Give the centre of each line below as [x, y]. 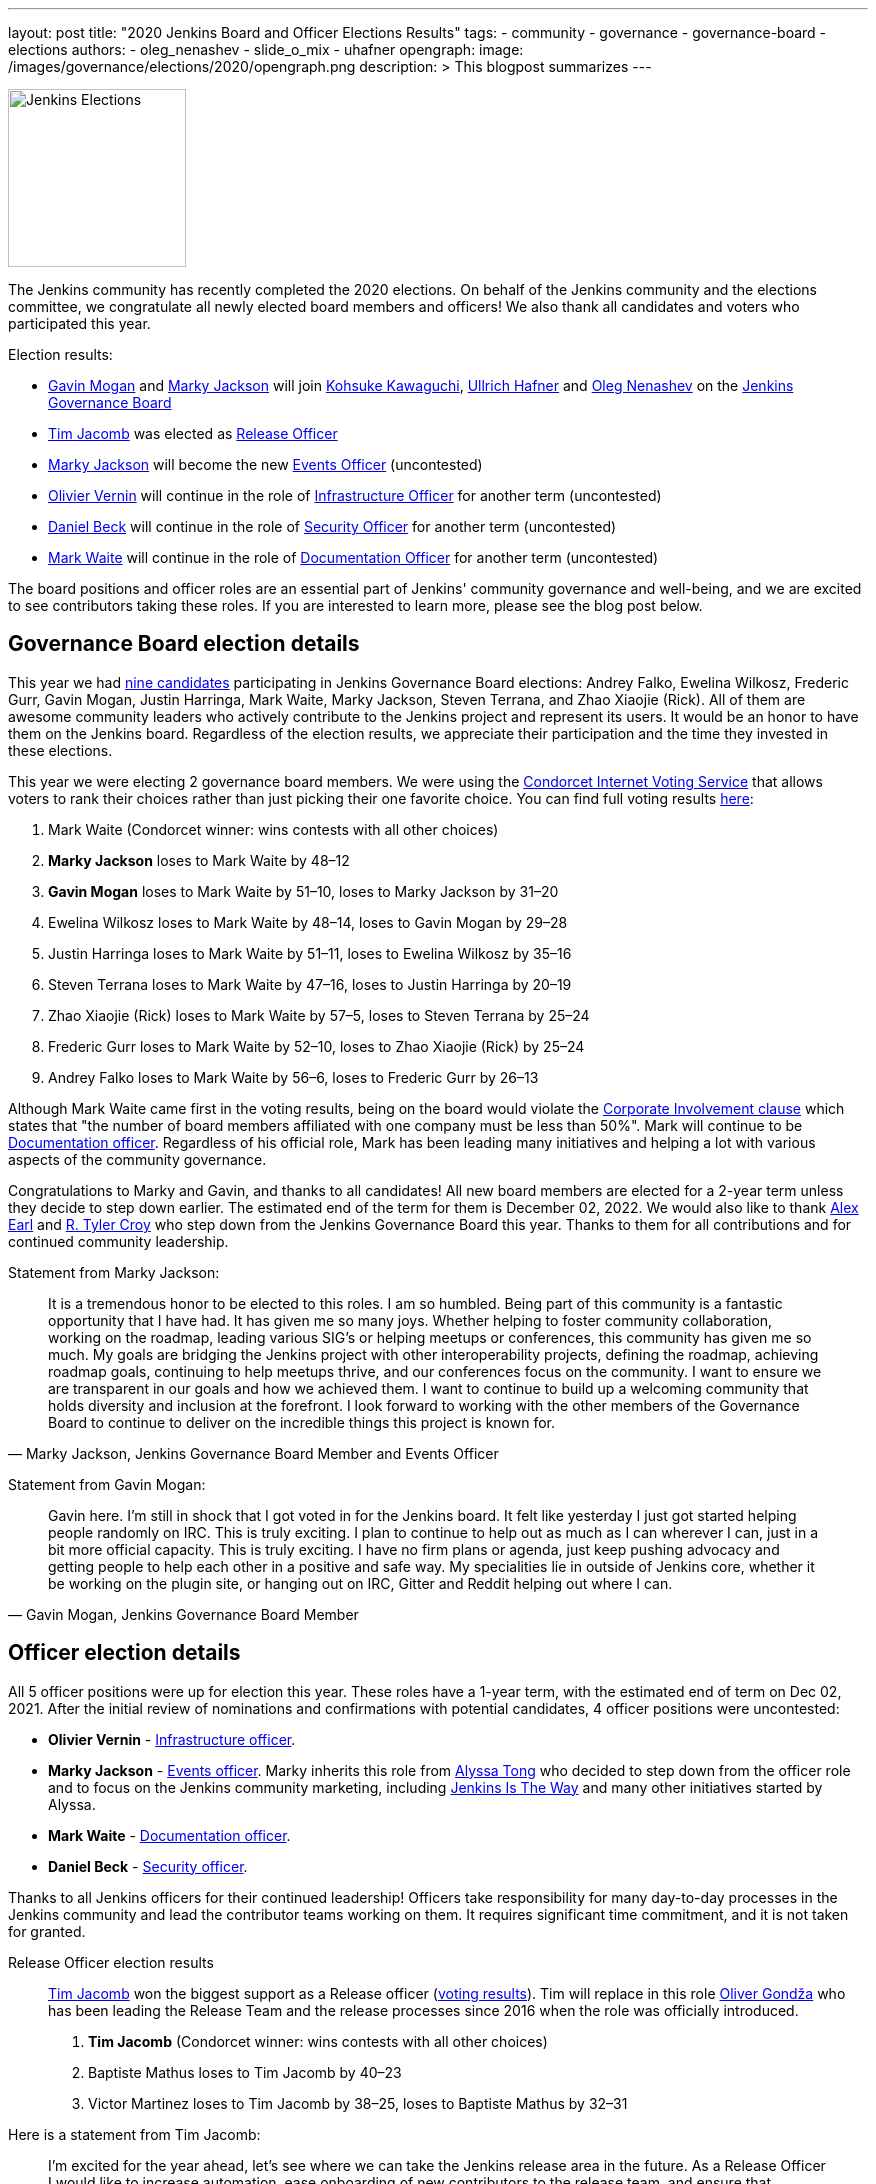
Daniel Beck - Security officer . [148, 1866]
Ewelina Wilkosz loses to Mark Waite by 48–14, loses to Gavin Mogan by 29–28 [308, 922]
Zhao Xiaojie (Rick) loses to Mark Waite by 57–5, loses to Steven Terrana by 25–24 [319, 1015]
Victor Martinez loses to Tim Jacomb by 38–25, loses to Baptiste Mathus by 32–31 [358, 2103]
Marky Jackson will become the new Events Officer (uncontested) [265, 464]
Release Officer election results [111, 1962]
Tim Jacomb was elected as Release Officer [193, 433]
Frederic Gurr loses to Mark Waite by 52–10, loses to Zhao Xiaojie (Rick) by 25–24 [316, 1046]
